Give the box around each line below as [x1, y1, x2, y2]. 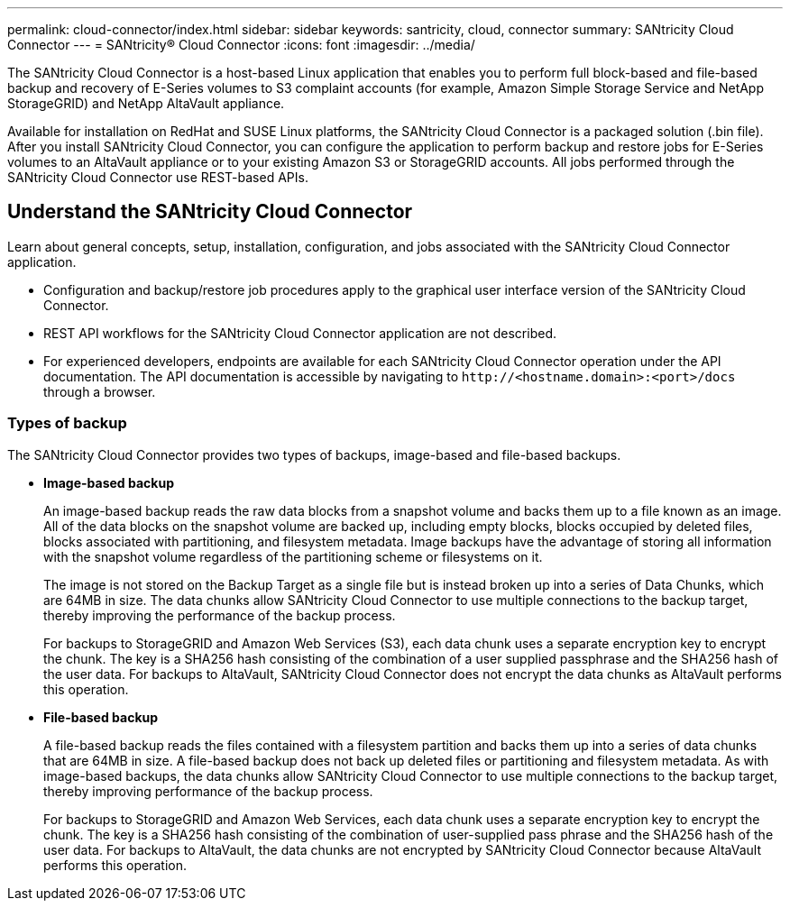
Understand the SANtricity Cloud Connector [7, 200, 413, 224]
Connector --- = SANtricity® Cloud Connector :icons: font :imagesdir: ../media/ [7, 37, 475, 52]
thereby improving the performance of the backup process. [43, 607, 396, 623]
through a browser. [43, 383, 156, 399]
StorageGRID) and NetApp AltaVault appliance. [7, 96, 285, 111]
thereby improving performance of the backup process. [43, 783, 373, 799]
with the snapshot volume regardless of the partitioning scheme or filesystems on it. [43, 548, 543, 564]
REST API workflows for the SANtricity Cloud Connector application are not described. [43, 325, 557, 341]
